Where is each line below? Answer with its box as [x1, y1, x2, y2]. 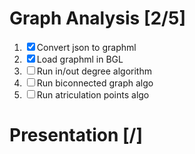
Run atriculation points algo [36, 88, 150, 101]
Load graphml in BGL [36, 53, 124, 65]
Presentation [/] [9, 124, 144, 147]
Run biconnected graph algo [36, 77, 154, 89]
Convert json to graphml [36, 41, 137, 53]
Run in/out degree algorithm [36, 65, 152, 77]
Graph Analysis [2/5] [9, 7, 186, 30]
